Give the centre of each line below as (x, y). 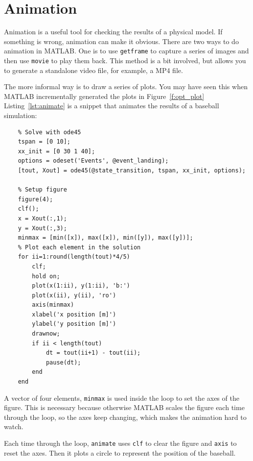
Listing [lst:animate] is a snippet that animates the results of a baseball (112, 106)
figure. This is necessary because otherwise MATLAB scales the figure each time (124, 407)
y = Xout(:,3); (42, 228)
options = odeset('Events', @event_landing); (93, 161)
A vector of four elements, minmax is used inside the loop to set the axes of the (122, 398)
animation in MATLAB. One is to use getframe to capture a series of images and (126, 51)
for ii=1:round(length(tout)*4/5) (74, 257)
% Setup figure (42, 190)
